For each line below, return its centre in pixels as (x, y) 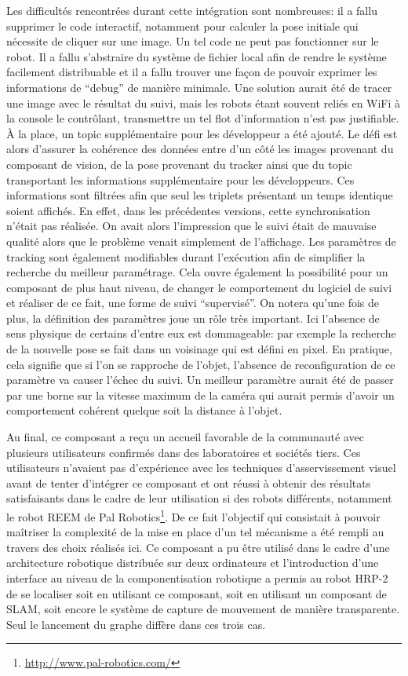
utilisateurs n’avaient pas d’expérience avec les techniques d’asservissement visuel (201, 468)
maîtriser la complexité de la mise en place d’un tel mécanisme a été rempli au (195, 532)
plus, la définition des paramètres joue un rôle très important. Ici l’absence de (193, 318)
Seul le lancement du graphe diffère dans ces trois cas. (136, 624)
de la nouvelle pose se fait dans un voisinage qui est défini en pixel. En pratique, (199, 349)
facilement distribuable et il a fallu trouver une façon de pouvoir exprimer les (192, 72)
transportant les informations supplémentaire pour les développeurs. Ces (180, 179)
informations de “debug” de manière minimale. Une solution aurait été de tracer (199, 87)
